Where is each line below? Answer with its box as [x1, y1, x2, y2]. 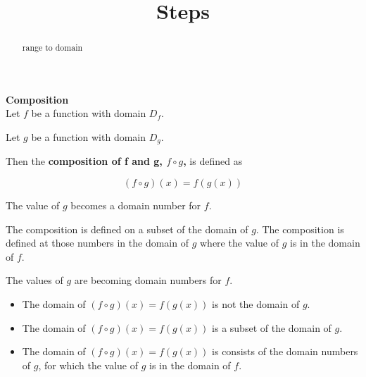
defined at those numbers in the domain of [6, 235, 189, 250]
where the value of [200, 235, 279, 250]
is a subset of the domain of [212, 320, 332, 335]
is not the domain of [212, 297, 300, 311]
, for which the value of [38, 357, 139, 372]
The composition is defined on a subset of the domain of [6, 221, 248, 236]
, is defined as [183, 154, 243, 168]
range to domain [22, 42, 83, 54]
